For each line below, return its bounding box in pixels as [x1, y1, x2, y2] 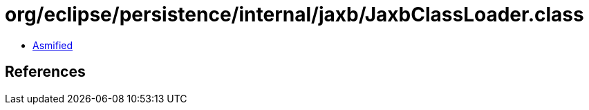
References [5, 63, 86, 81]
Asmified [32, 39, 73, 51]
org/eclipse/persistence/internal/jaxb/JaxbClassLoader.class [5, 3, 584, 26]
